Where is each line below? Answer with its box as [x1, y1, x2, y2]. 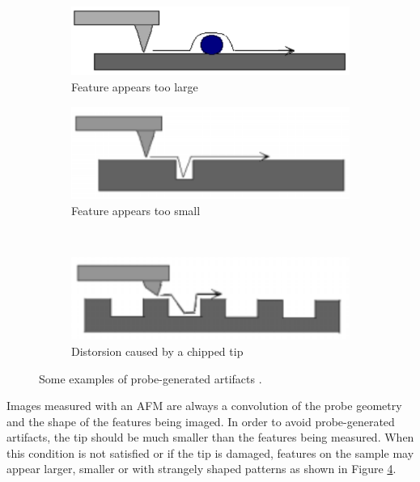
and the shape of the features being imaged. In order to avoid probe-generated [6, 412, 395, 429]
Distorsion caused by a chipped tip [71, 342, 244, 359]
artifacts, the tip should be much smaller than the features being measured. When [6, 429, 414, 446]
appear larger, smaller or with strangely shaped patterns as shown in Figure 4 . [6, 460, 397, 477]
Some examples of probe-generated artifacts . [39, 370, 262, 387]
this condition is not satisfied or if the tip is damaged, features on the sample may [6, 444, 414, 461]
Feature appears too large [71, 78, 198, 95]
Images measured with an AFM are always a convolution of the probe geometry [6, 397, 402, 414]
